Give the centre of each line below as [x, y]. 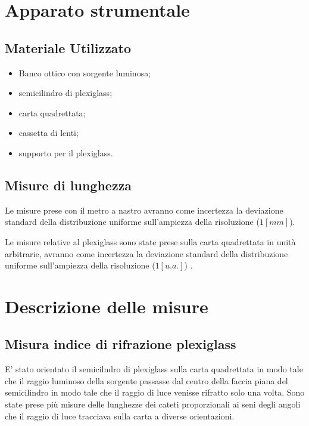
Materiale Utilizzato [68, 47]
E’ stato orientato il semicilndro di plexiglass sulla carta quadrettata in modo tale [154, 369]
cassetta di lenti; [49, 133]
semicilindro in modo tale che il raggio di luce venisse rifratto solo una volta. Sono [155, 392]
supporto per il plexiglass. [66, 152]
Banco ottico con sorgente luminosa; [85, 72]
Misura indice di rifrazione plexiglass [121, 344]
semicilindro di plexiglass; [65, 93]
